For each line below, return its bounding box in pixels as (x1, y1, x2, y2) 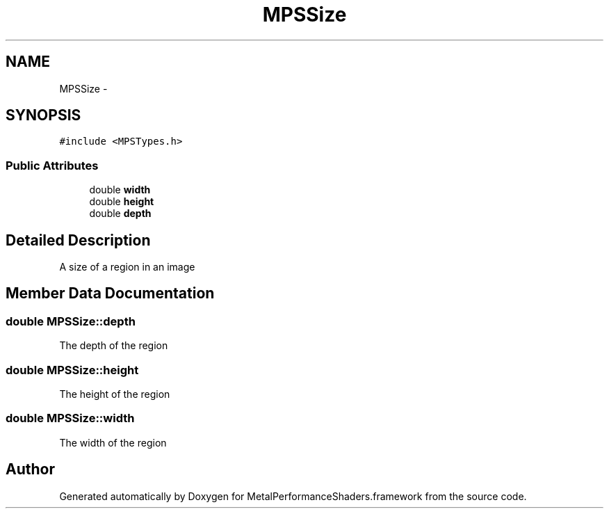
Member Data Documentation (6, 284, 215, 303)
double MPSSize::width (6, 411, 135, 426)
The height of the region (59, 388, 170, 400)
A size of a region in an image (59, 261, 195, 273)
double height (89, 195, 154, 208)
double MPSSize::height (6, 362, 139, 377)
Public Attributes (6, 158, 99, 172)
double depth (89, 207, 152, 220)
